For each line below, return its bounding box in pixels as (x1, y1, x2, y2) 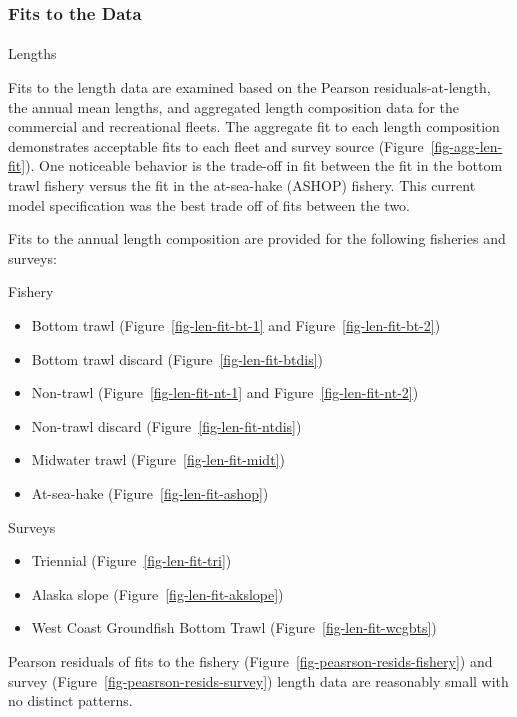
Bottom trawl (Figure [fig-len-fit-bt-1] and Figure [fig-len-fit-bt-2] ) (31, 314, 441, 335)
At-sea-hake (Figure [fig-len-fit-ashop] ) (31, 482, 269, 503)
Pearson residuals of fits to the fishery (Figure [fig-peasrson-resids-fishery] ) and (8, 650, 493, 671)
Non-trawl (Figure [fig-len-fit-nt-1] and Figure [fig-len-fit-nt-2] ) (31, 382, 419, 403)
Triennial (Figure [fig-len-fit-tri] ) (31, 550, 232, 571)
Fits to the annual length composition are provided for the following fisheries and (8, 228, 506, 249)
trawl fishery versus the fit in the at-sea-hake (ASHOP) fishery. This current (8, 175, 476, 195)
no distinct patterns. (8, 690, 133, 711)
